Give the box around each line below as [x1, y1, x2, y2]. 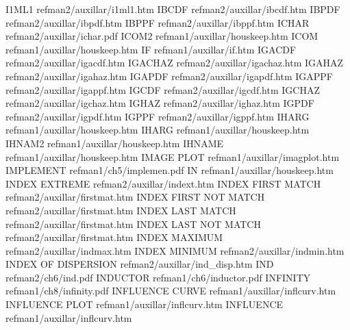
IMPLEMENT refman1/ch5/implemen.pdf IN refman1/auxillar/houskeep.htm [5, 163, 334, 177]
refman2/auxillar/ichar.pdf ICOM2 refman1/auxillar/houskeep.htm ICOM [5, 29, 318, 43]
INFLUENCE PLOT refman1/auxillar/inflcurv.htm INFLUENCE [5, 297, 284, 312]
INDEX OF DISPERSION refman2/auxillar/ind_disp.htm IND [5, 257, 274, 271]
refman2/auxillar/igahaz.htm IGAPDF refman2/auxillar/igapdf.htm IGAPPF [5, 68, 334, 83]
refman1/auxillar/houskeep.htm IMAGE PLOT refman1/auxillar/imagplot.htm [5, 149, 340, 164]
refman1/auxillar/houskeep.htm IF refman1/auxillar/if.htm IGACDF [5, 42, 297, 56]
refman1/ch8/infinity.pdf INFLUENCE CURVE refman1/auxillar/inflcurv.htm [5, 283, 336, 298]
